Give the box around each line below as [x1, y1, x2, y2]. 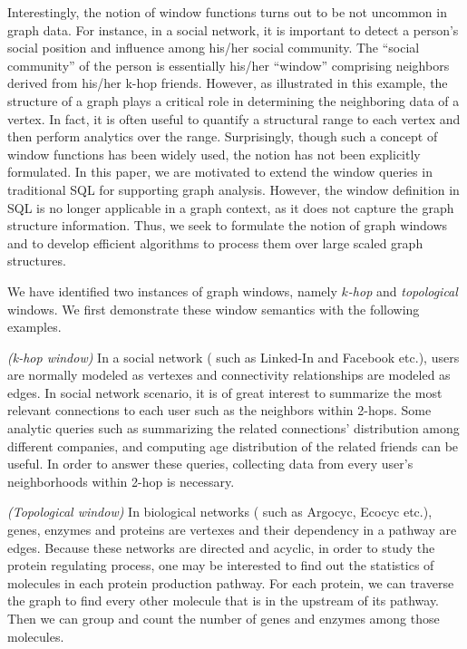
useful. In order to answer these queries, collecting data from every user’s [7, 454, 413, 473]
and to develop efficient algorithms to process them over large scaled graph [7, 233, 423, 252]
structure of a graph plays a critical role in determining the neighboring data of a [7, 91, 460, 110]
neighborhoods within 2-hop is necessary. [7, 471, 235, 490]
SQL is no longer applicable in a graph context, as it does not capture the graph [7, 198, 454, 217]
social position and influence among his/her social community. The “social [7, 38, 420, 57]
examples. [7, 317, 62, 336]
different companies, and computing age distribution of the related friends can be [7, 436, 459, 455]
